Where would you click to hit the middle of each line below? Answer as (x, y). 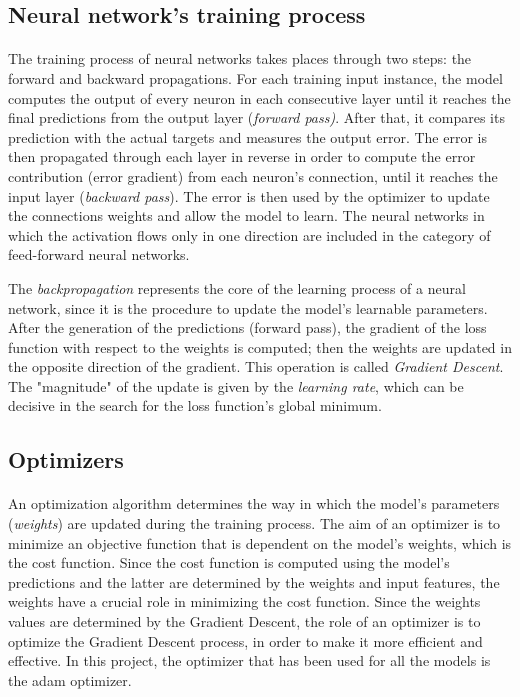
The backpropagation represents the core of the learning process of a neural (237, 287)
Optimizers (66, 459)
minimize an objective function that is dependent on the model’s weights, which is (260, 542)
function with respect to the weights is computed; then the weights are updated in (260, 346)
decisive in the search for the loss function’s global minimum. (195, 405)
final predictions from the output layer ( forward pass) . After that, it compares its (256, 117)
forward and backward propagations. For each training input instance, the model (255, 77)
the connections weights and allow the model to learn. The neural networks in (246, 215)
